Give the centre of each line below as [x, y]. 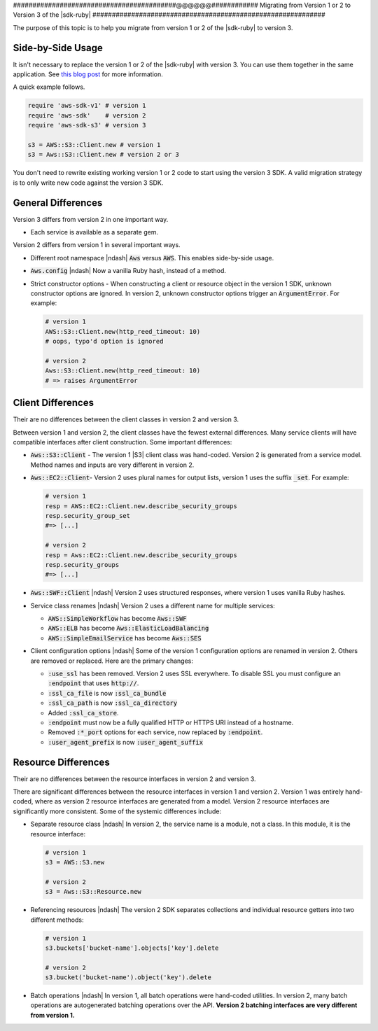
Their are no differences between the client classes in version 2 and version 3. [126, 419]
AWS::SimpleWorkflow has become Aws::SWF [117, 619]
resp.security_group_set [88, 515]
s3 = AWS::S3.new [75, 862]
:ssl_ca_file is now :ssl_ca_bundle [107, 693]
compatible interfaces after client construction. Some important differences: [122, 442]
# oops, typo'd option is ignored [104, 342]
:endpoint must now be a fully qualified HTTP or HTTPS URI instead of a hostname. [171, 722]
